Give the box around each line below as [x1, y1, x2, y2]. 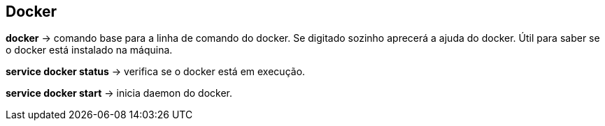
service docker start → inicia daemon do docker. [6, 87, 233, 100]
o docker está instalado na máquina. [6, 44, 173, 56]
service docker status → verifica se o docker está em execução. [6, 65, 306, 78]
